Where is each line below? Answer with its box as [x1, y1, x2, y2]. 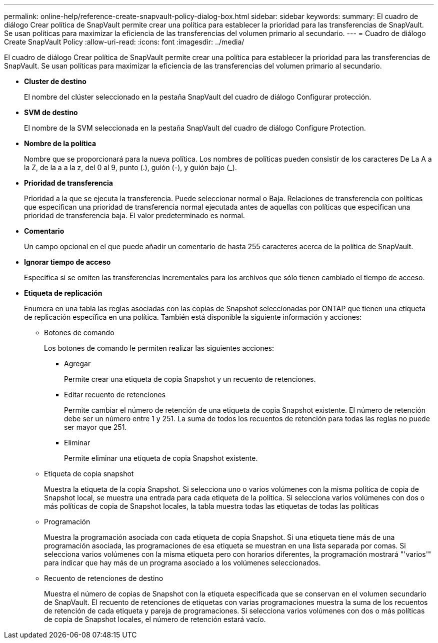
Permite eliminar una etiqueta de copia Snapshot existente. [64, 454, 258, 462]
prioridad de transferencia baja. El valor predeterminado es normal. [24, 211, 245, 220]
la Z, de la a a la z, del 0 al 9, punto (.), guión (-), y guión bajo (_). [24, 163, 237, 172]
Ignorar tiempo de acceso [24, 258, 111, 266]
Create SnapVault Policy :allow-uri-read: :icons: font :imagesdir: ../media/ [4, 38, 244, 46]
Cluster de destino [24, 77, 86, 86]
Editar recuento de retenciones [64, 390, 166, 399]
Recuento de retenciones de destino [44, 574, 163, 582]
